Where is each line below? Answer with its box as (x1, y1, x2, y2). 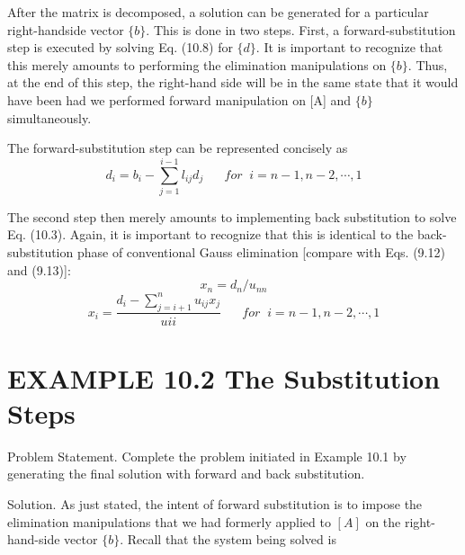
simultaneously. (7, 108, 92, 127)
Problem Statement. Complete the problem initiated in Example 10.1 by (7, 446, 407, 465)
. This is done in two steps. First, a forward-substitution (146, 20, 456, 39)
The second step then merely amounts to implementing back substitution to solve (7, 207, 457, 226)
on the (365, 512, 401, 531)
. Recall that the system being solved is (120, 530, 336, 549)
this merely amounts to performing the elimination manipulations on (7, 55, 387, 74)
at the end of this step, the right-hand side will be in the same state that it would (7, 73, 459, 92)
